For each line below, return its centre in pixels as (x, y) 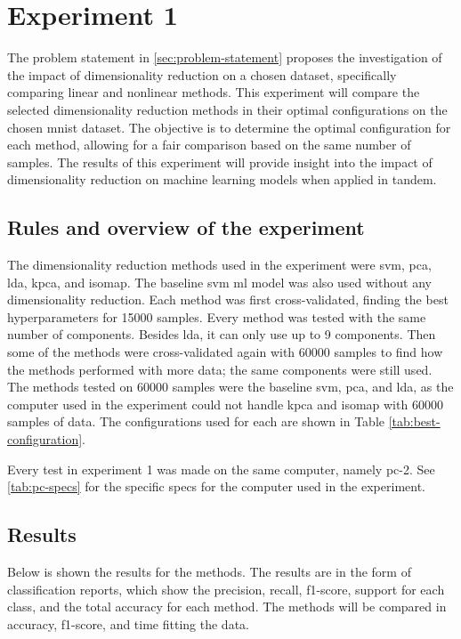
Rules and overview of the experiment (186, 227)
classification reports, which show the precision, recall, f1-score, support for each (226, 589)
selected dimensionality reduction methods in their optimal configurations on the (227, 109)
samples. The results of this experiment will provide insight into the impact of (220, 162)
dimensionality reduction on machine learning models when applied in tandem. (222, 179)
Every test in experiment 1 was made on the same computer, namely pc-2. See (221, 469)
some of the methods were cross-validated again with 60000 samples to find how (225, 352)
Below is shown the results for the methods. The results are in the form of (209, 571)
